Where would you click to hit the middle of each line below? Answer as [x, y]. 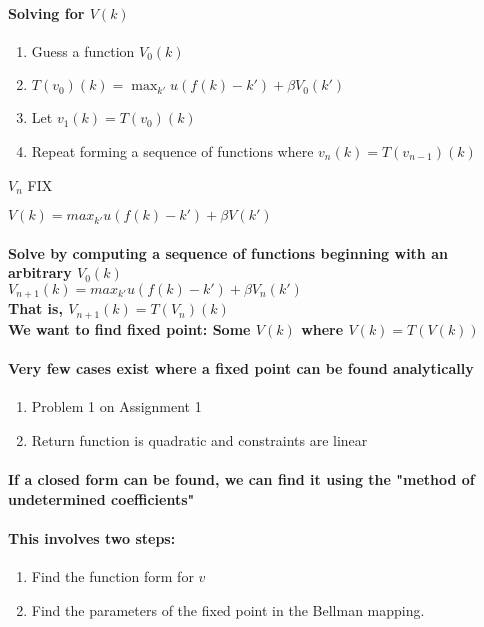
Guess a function [83, 50]
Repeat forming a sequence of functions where [172, 150]
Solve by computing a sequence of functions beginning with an [228, 252]
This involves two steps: [92, 537]
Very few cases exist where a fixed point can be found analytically [241, 368]
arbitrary [40, 272]
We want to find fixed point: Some [129, 328]
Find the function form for [112, 576]
